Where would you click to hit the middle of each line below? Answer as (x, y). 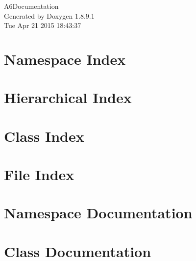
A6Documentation (31, 6)
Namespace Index (65, 59)
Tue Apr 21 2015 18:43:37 (43, 25)
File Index (39, 174)
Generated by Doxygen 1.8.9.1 (49, 15)
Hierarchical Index (68, 97)
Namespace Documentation (98, 213)
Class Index (44, 136)
